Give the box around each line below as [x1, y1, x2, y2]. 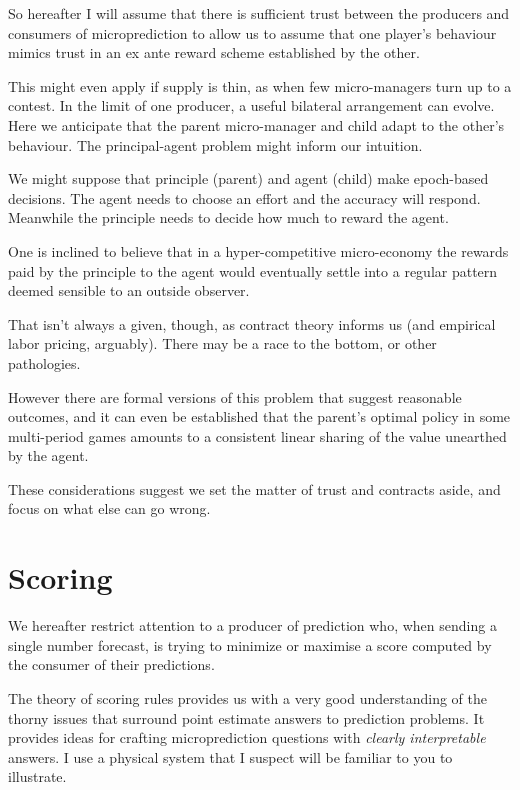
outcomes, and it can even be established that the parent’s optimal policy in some [8, 406, 511, 427]
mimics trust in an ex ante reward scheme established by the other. [8, 42, 420, 63]
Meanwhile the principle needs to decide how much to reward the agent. [8, 207, 449, 228]
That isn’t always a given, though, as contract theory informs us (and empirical [8, 313, 496, 334]
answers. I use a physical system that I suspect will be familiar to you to [8, 746, 453, 767]
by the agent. [8, 445, 89, 466]
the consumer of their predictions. [8, 654, 215, 675]
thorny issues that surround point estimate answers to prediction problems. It [8, 707, 485, 728]
